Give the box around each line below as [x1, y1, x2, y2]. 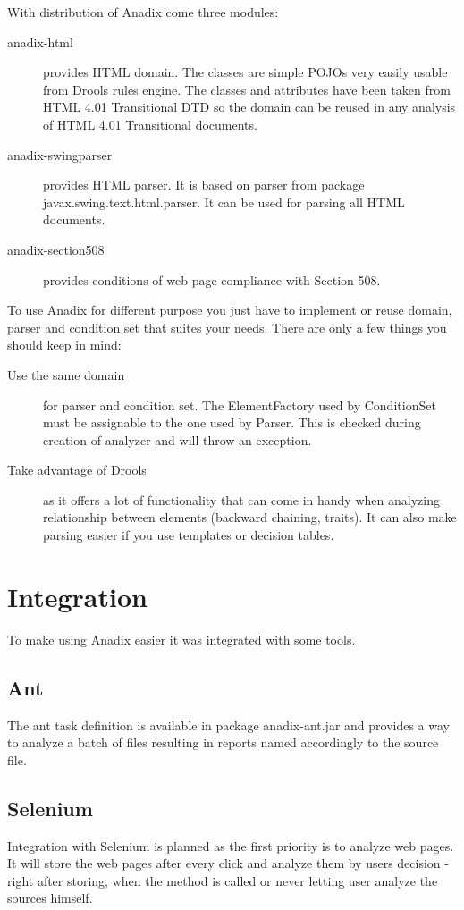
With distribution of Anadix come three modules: [7, 3, 279, 21]
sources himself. [7, 889, 93, 907]
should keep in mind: [7, 335, 122, 354]
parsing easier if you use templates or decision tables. [43, 526, 334, 544]
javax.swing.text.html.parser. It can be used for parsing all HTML [43, 192, 405, 211]
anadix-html [7, 32, 73, 51]
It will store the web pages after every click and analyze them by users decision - [7, 854, 449, 872]
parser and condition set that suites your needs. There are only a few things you [7, 317, 447, 336]
